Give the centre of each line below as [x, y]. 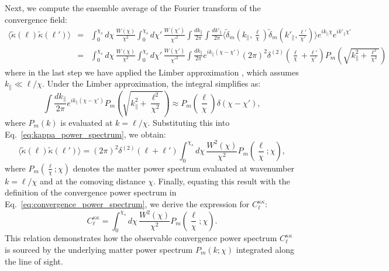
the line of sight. [34, 261]
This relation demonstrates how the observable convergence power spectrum [141, 238]
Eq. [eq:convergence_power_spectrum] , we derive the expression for [127, 204]
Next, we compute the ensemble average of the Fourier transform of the [133, 8]
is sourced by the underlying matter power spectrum [99, 250]
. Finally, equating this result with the [221, 181]
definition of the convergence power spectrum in [91, 192]
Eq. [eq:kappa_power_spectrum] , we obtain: [85, 134]
